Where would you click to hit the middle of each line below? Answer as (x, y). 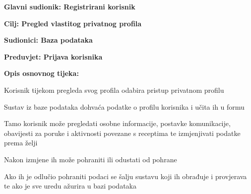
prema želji (21, 143)
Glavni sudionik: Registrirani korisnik (70, 6)
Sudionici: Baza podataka (48, 40)
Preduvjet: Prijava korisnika (53, 56)
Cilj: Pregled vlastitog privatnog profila (73, 23)
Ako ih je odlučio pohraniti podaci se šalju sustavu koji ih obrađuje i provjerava (125, 176)
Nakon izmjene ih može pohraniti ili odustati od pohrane (91, 159)
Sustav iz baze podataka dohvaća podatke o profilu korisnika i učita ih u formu (124, 106)
